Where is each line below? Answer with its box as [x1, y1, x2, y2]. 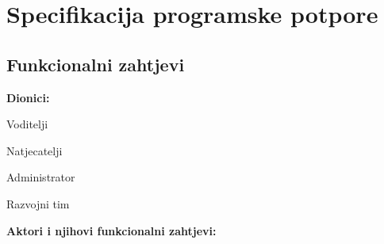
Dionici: [6, 89, 50, 105]
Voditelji [6, 116, 48, 132]
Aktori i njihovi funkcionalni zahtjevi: [6, 222, 217, 238]
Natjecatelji [6, 142, 63, 158]
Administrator [6, 169, 75, 185]
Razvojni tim [6, 195, 70, 212]
